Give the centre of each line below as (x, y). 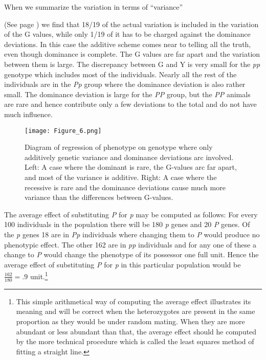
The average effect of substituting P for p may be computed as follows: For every (131, 214)
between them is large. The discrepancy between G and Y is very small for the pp (132, 64)
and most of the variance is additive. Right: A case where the (121, 177)
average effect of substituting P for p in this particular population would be (123, 264)
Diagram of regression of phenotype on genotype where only (119, 147)
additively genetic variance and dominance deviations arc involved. (129, 157)
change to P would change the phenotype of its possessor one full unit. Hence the (131, 254)
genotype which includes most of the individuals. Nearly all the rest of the (120, 74)
